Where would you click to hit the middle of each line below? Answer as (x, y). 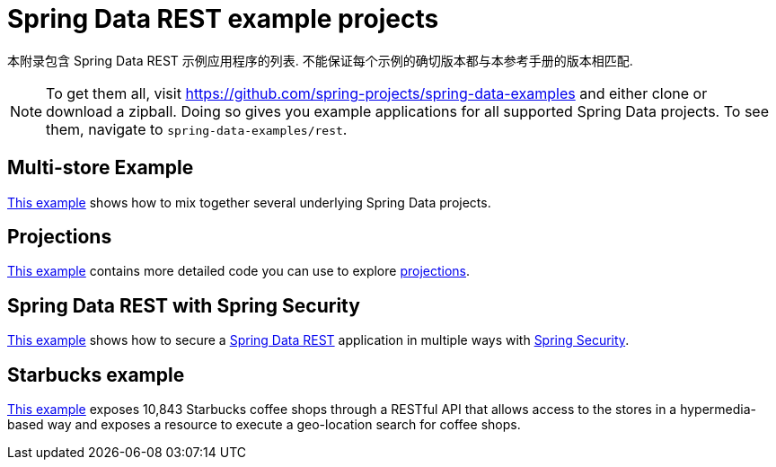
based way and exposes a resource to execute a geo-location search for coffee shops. (264, 425)
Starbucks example (96, 374)
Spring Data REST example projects (223, 19)
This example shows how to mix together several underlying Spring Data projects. (249, 202)
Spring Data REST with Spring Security (184, 305)
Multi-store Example (101, 168)
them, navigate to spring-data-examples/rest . (197, 129)
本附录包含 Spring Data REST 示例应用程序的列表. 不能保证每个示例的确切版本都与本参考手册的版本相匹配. (320, 60)
